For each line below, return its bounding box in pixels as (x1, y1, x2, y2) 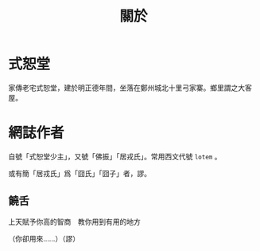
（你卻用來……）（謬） (8, 233, 80, 243)
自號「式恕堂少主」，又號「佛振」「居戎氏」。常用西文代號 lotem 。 (8, 151, 222, 161)
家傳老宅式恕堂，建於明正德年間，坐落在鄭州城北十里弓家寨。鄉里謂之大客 (8, 83, 252, 92)
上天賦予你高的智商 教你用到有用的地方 (8, 217, 141, 226)
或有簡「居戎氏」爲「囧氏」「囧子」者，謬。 (8, 168, 151, 178)
